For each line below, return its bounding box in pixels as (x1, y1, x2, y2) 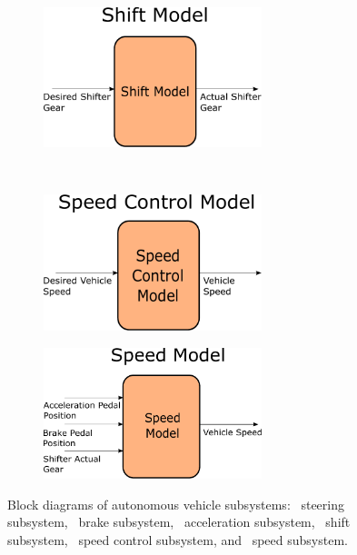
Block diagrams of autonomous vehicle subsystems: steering (7, 494, 344, 513)
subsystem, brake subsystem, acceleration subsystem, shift (7, 512, 351, 531)
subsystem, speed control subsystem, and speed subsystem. (7, 530, 348, 549)
